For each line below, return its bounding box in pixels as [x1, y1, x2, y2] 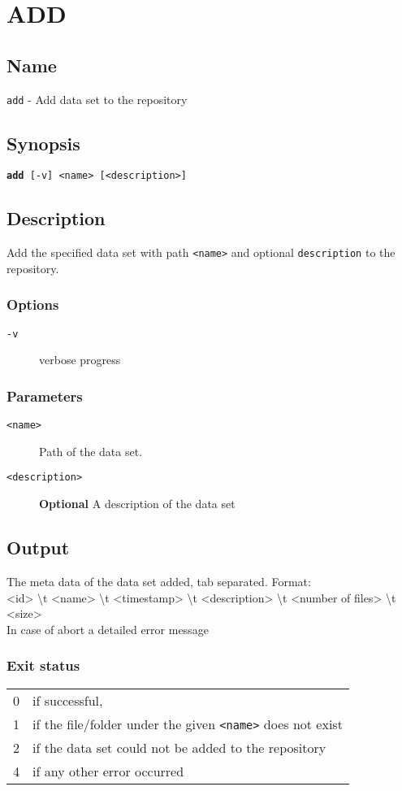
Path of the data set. [39, 442, 143, 459]
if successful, [32, 690, 103, 710]
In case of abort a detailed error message [6, 620, 209, 637]
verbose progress [39, 351, 121, 368]
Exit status [6, 655, 80, 676]
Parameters [6, 385, 83, 406]
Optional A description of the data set [39, 495, 236, 512]
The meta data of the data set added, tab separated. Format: [6, 572, 311, 589]
